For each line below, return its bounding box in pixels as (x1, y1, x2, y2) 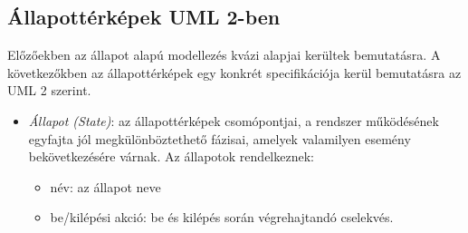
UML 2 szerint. (7, 81, 91, 100)
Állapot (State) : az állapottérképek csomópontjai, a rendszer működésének (28, 111, 439, 130)
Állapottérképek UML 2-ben (7, 3, 281, 31)
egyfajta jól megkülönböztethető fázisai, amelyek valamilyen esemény (28, 129, 411, 148)
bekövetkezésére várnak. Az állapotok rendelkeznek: (28, 147, 314, 166)
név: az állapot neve (50, 177, 161, 196)
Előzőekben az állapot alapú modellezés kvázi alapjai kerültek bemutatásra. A (7, 45, 441, 64)
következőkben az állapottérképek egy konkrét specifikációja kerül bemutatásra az (7, 63, 462, 82)
